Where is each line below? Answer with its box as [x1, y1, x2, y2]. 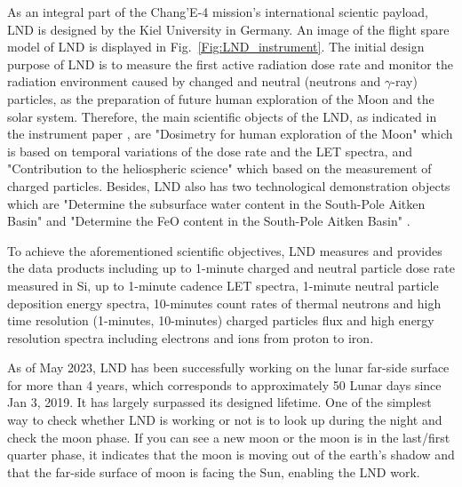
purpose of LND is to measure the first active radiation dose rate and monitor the [7, 54, 453, 73]
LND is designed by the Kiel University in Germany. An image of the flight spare [7, 20, 450, 38]
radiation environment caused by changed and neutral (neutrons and [7, 72, 381, 91]
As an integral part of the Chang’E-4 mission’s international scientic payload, [7, 3, 428, 20]
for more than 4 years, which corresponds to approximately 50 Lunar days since [7, 375, 442, 394]
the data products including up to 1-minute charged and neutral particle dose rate [7, 259, 455, 277]
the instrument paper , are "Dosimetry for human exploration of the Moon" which [7, 124, 453, 143]
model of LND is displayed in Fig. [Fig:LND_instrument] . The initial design [7, 37, 425, 56]
